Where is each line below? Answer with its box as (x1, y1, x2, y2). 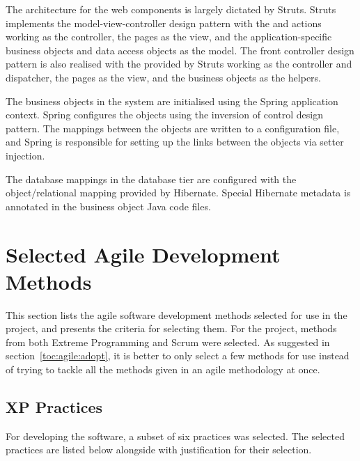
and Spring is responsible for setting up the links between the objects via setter (6, 134, 344, 149)
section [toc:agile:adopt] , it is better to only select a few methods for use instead (6, 348, 350, 363)
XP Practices (6, 396, 103, 417)
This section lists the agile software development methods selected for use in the (6, 307, 347, 322)
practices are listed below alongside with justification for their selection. (6, 442, 312, 457)
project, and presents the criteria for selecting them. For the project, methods (6, 321, 337, 336)
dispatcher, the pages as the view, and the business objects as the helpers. (6, 70, 322, 84)
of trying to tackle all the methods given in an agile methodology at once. (6, 362, 320, 376)
